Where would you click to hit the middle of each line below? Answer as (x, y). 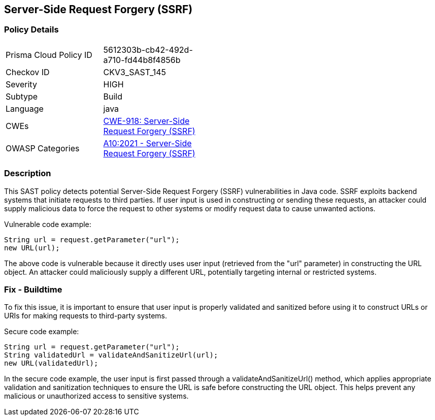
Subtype (22, 96)
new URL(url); (32, 248)
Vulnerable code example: (48, 224)
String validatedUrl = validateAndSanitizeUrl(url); (111, 355)
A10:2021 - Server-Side (147, 143)
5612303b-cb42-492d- (148, 50)
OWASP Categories (43, 148)
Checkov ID (28, 72)
